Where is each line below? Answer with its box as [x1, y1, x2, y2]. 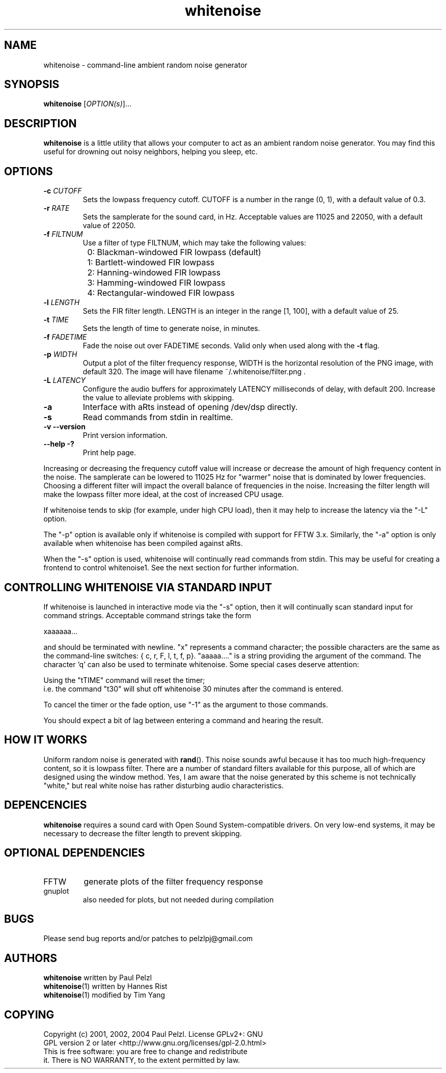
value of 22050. [82, 221, 136, 230]
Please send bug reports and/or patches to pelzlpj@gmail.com [43, 934, 253, 943]
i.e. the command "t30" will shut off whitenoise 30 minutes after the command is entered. [43, 684, 343, 693]
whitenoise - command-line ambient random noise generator [43, 60, 247, 69]
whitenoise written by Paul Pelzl [43, 973, 152, 982]
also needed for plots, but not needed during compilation [82, 895, 274, 904]
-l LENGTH [43, 298, 80, 307]
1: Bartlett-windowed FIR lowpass [87, 257, 215, 268]
